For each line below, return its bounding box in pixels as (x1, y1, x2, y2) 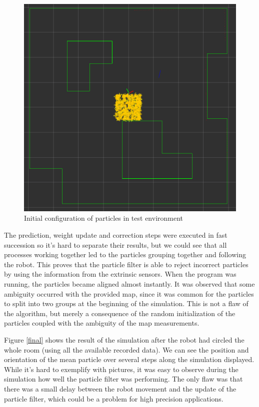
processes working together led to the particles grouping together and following (4, 249, 246, 260)
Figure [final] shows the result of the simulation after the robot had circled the (4, 334, 244, 345)
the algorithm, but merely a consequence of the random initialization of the (4, 308, 235, 318)
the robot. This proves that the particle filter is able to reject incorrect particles (4, 259, 248, 269)
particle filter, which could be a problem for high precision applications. (4, 393, 223, 404)
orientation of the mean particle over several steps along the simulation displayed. (4, 354, 254, 365)
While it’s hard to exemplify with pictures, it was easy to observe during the (4, 364, 238, 374)
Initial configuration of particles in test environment (24, 213, 183, 223)
